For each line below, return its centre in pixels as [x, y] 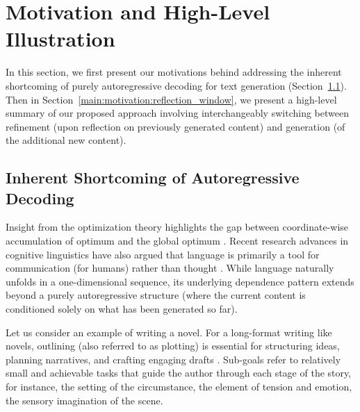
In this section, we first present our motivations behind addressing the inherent [174, 72]
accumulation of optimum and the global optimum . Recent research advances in [177, 241]
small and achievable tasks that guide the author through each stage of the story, [179, 373]
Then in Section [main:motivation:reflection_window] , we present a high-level [171, 99]
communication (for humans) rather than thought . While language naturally [170, 268]
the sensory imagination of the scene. [84, 400]
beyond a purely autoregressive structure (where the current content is [156, 295]
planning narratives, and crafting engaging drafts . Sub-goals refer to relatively [173, 359]
